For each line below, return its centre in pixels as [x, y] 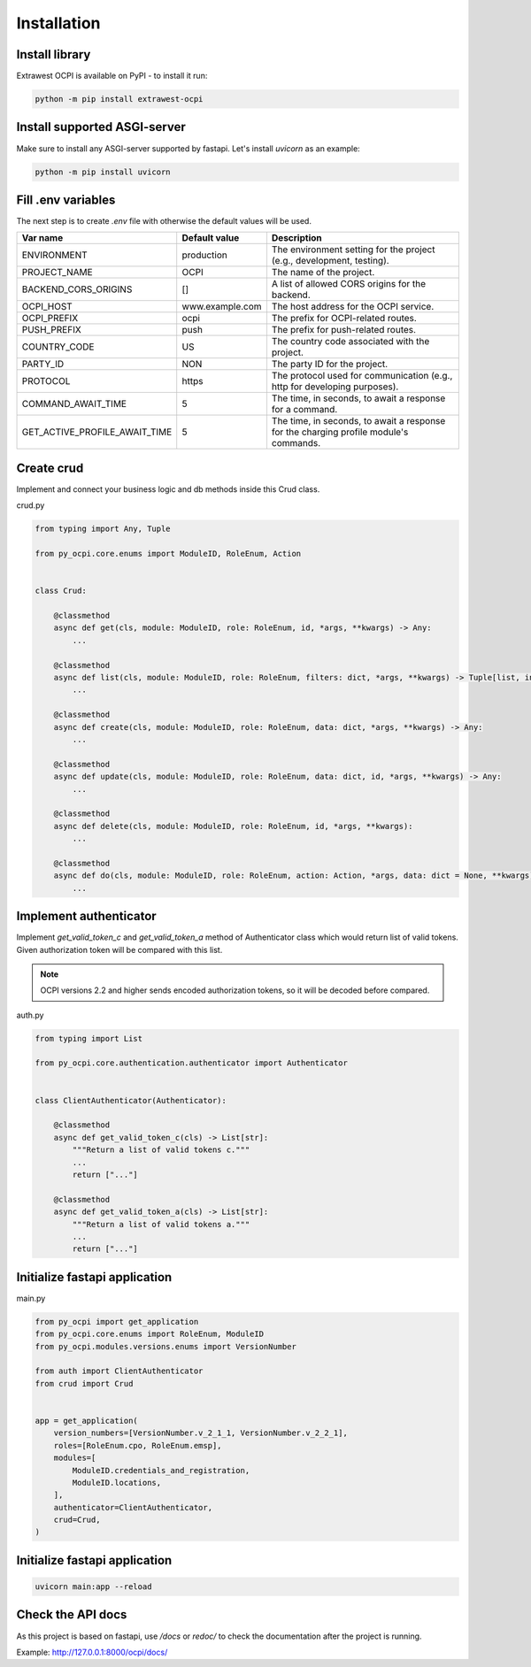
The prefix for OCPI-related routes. [344, 319]
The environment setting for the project [353, 250]
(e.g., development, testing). [330, 261]
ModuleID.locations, [117, 1483]
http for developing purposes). [335, 387]
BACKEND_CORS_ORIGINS [77, 289]
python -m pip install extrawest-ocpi [119, 99]
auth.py [30, 1015]
